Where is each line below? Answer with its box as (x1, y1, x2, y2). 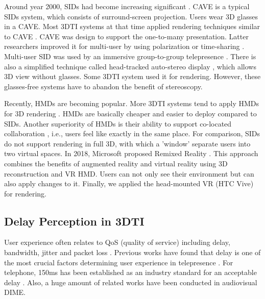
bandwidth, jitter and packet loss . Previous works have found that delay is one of (4, 247, 261, 258)
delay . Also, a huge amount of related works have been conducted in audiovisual (4, 277, 257, 287)
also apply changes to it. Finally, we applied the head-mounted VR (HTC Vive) (4, 178, 254, 189)
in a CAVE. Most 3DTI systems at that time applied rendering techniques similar (4, 21, 260, 32)
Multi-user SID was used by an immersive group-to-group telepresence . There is (4, 51, 256, 61)
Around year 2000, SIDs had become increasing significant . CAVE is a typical (4, 1, 250, 11)
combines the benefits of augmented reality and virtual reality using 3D (4, 158, 228, 168)
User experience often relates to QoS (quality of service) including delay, (4, 237, 230, 247)
